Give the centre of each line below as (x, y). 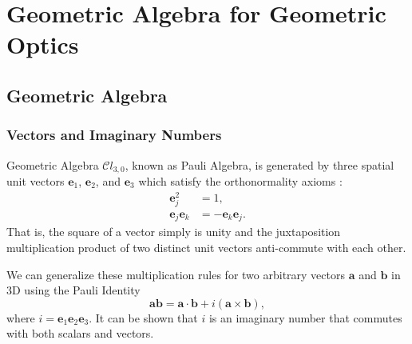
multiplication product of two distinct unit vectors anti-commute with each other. (206, 247)
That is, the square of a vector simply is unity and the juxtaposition (174, 232)
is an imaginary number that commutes (305, 317)
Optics (43, 44)
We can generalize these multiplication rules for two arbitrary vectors (176, 274)
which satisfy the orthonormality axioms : (240, 181)
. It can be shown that (143, 317)
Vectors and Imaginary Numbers (114, 135)
